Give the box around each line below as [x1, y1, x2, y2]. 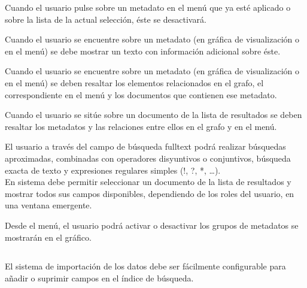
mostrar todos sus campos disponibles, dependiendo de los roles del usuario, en [5, 187, 294, 199]
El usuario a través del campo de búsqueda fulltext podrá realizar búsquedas [5, 140, 286, 153]
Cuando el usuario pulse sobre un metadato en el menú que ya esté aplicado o [5, 1, 291, 13]
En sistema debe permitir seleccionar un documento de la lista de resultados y [5, 175, 291, 188]
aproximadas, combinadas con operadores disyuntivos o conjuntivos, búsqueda [5, 151, 291, 164]
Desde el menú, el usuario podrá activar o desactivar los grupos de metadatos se [5, 219, 299, 231]
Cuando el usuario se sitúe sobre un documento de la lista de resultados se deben [5, 108, 302, 121]
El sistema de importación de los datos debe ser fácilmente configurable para [5, 260, 286, 272]
